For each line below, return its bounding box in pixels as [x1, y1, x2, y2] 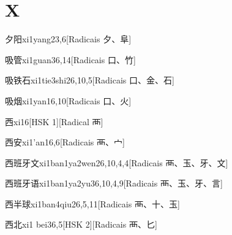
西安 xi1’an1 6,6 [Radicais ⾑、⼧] [5, 136, 125, 148]
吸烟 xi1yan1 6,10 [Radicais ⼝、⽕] [5, 94, 132, 107]
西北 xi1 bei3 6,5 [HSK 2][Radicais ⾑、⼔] [5, 218, 157, 231]
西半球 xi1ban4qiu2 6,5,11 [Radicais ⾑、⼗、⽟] [5, 197, 180, 210]
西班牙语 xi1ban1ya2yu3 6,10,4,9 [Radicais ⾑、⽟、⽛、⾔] [5, 177, 223, 190]
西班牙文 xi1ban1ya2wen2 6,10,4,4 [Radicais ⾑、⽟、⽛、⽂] [5, 156, 228, 169]
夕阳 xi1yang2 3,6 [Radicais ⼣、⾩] [5, 33, 132, 45]
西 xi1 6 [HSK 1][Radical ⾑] [5, 115, 103, 128]
